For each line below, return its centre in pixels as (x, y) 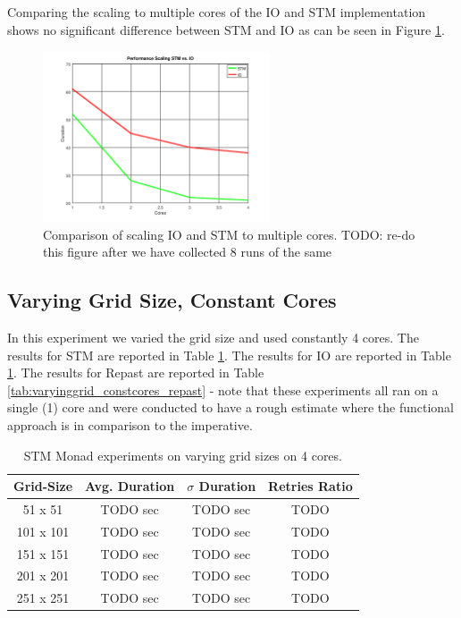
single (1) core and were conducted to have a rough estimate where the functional (230, 407)
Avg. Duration (130, 486)
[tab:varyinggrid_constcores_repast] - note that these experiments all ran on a (223, 389)
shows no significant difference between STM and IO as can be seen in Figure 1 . (226, 29)
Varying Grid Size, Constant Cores (172, 300)
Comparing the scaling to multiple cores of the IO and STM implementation (217, 12)
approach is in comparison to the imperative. (130, 424)
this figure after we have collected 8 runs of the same (188, 252)
